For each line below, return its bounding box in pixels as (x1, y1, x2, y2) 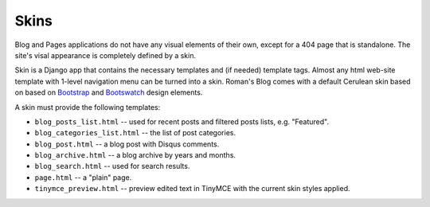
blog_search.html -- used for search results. (34, 162, 190, 171)
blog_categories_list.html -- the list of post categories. (34, 128, 236, 138)
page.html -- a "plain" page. (34, 172, 132, 182)
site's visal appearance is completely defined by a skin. (14, 50, 197, 60)
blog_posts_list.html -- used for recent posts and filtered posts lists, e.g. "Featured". (34, 116, 330, 127)
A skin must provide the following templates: (14, 102, 161, 111)
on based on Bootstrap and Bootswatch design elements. (14, 88, 203, 97)
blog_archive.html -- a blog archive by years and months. (34, 150, 236, 160)
